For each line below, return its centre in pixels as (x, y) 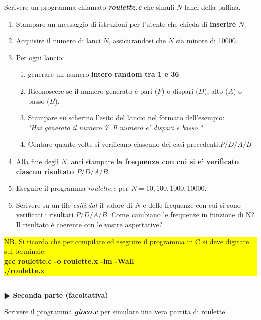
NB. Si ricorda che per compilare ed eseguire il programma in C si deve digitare (127, 241)
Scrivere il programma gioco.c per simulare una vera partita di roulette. (116, 312)
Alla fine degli (37, 161)
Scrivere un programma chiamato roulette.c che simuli (89, 7)
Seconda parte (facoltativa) (60, 295)
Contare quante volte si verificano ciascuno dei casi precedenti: (124, 144)
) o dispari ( (180, 91)
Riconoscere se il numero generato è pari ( (93, 91)
